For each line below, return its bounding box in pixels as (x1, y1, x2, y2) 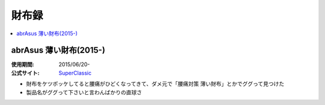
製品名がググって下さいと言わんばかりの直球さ (26, 88, 143, 95)
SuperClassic (58, 69, 91, 76)
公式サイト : (11, 69, 40, 76)
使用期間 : (11, 61, 34, 68)
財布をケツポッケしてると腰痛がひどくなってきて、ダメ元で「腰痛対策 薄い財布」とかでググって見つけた (26, 81, 285, 88)
